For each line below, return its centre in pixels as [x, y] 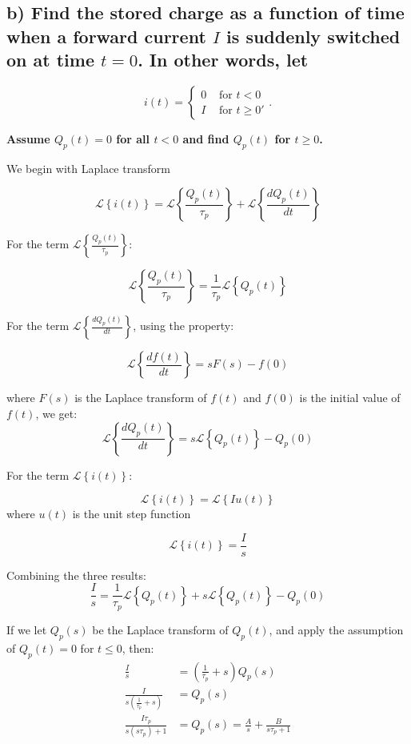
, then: [138, 647]
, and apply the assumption [336, 629]
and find [206, 138]
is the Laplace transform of [141, 398]
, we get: [56, 413]
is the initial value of [350, 398]
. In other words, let [223, 60]
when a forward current [106, 36]
